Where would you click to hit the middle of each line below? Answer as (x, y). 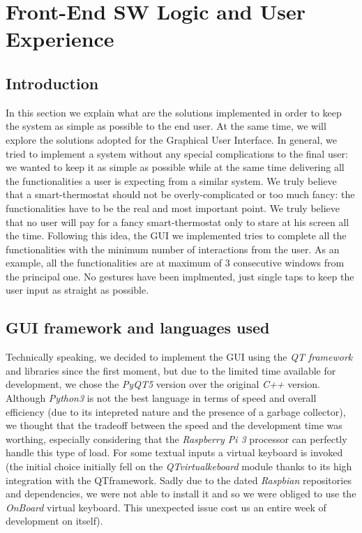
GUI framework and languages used (138, 328)
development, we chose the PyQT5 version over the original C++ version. (163, 384)
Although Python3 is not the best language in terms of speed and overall (161, 398)
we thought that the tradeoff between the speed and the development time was (174, 425)
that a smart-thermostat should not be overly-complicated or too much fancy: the (180, 194)
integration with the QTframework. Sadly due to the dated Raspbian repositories (179, 480)
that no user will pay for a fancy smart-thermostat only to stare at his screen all (178, 222)
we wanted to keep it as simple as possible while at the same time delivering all (175, 167)
